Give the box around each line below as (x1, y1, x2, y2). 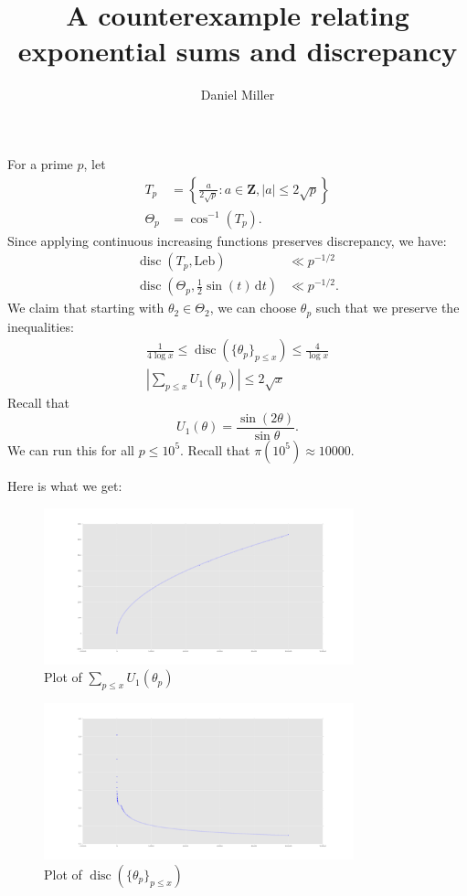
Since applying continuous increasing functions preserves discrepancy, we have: (7, 230, 447, 250)
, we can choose (209, 298, 297, 317)
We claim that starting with (7, 298, 165, 317)
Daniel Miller (200, 85, 275, 104)
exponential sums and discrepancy (17, 32, 458, 69)
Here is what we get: (7, 475, 122, 495)
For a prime (7, 154, 73, 173)
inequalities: (7, 316, 74, 336)
